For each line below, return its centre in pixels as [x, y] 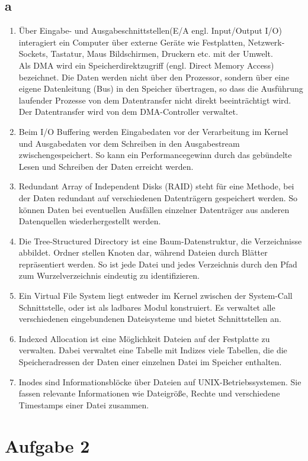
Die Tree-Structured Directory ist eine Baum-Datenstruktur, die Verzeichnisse [160, 241]
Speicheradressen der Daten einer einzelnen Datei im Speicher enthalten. [150, 362]
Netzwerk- [266, 42]
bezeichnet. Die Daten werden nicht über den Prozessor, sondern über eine [154, 77]
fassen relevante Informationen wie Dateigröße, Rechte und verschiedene [149, 393]
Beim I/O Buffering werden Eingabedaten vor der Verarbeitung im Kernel [153, 131]
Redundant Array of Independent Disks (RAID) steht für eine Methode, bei [156, 186]
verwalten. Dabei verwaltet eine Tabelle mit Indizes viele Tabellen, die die [153, 350]
